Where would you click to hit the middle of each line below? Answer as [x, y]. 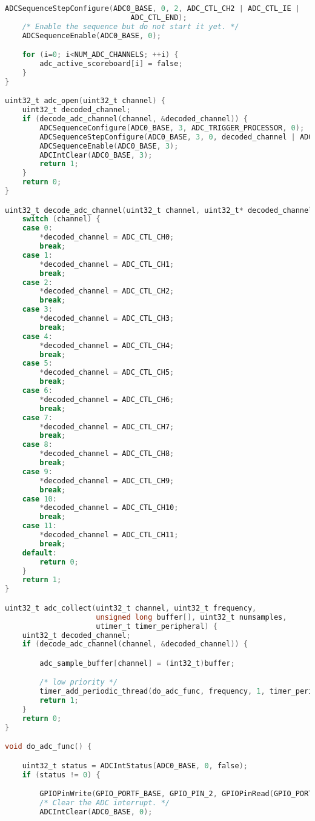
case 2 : [37, 282]
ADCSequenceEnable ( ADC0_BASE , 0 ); [91, 35]
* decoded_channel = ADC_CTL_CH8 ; [107, 454]
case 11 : [39, 526]
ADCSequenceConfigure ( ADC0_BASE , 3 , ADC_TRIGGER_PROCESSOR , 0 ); [172, 128]
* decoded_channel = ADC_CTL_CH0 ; [107, 237]
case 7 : [37, 417]
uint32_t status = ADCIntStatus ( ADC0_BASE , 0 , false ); [135, 766]
